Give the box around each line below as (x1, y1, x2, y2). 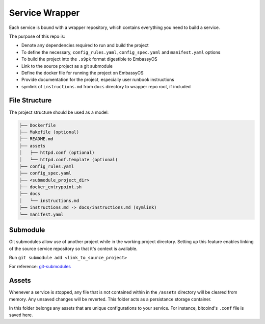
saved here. (9, 312, 33, 318)
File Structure (9, 96, 52, 105)
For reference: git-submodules (9, 264, 71, 270)
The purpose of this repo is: (9, 33, 66, 39)
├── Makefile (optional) (19, 129, 79, 135)
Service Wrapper (9, 7, 80, 18)
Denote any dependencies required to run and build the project (21, 42, 149, 49)
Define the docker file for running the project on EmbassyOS (21, 70, 144, 75)
